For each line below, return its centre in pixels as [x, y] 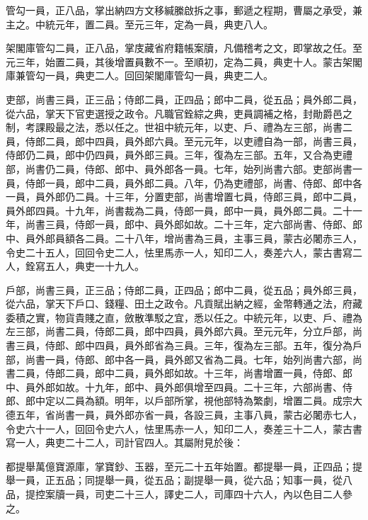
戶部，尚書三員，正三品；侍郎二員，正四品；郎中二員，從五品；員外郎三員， [184, 289]
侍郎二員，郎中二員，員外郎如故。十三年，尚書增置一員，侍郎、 [194, 373]
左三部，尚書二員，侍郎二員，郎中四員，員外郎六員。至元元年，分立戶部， [179, 331]
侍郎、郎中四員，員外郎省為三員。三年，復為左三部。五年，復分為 [199, 345]
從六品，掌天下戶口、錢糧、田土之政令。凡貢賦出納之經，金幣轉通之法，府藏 [184, 304]
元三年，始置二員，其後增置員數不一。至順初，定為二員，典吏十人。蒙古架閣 [184, 61]
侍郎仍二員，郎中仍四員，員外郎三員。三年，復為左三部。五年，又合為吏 [174, 155]
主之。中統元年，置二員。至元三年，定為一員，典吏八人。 [139, 24]
